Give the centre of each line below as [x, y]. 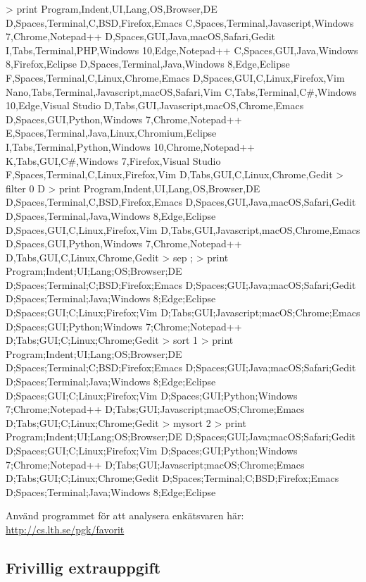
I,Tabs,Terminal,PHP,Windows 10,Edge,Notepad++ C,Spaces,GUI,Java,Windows [182, 50]
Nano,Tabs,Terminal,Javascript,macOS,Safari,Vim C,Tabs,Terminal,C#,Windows [181, 91]
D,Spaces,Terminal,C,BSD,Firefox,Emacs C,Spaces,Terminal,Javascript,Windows [180, 22]
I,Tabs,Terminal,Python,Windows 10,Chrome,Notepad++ [130, 146]
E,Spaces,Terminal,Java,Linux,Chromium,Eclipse [111, 133]
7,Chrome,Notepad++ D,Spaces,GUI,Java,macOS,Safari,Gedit [141, 36]
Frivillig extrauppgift [83, 567]
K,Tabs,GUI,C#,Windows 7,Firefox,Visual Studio [113, 160]
